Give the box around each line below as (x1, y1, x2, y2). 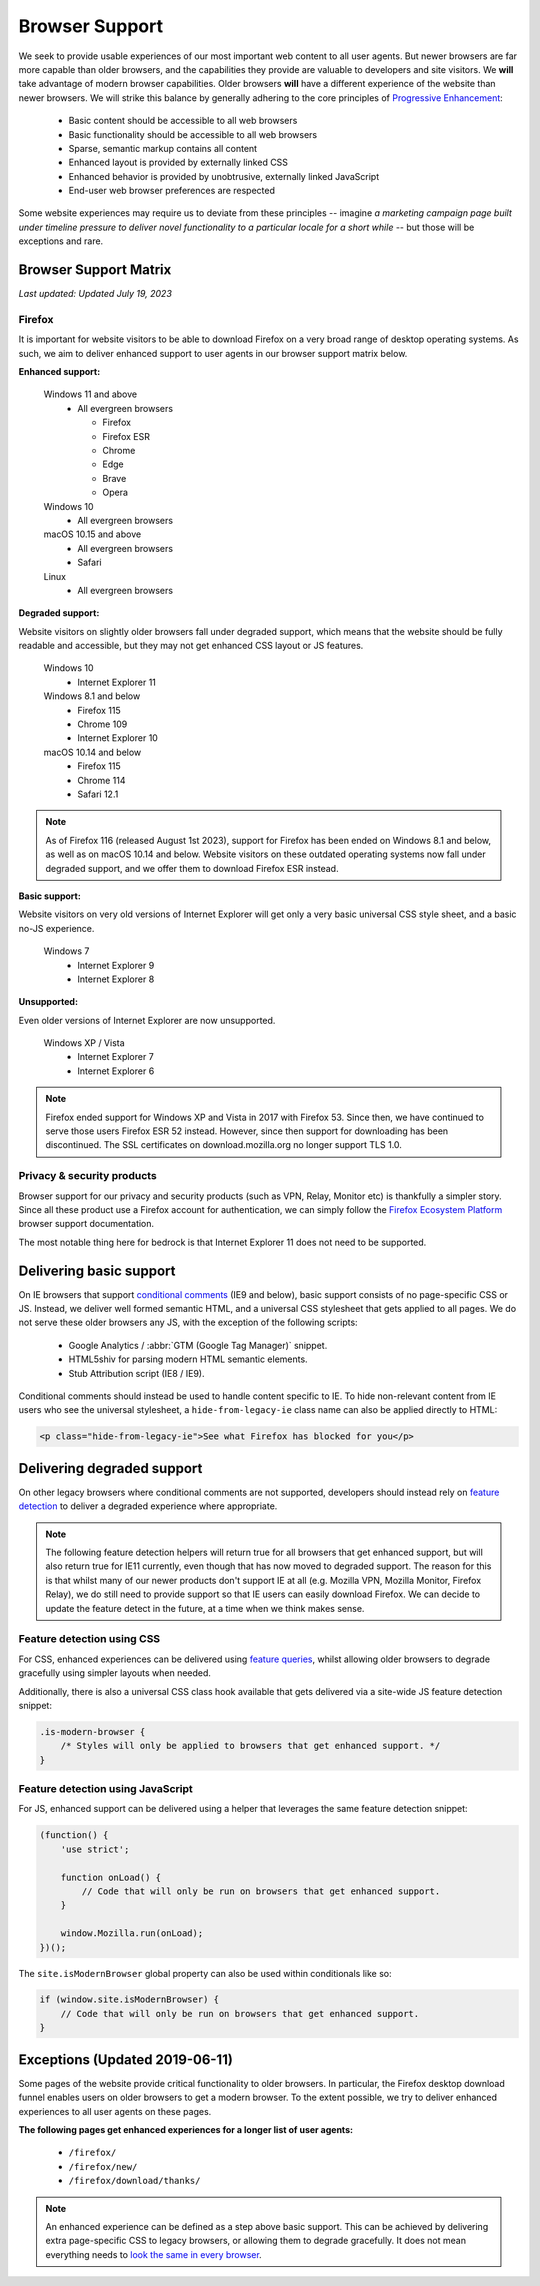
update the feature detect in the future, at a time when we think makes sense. (45, 1602, 365, 1614)
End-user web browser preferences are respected (68, 185, 275, 197)
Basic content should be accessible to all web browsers (68, 115, 298, 127)
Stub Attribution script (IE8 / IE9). (68, 1367, 205, 1379)
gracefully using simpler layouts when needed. (18, 1667, 212, 1679)
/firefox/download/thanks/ (68, 2175, 201, 2187)
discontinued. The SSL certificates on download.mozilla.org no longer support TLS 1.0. (45, 1139, 402, 1151)
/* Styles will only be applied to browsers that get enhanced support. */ (60, 1740, 441, 1752)
